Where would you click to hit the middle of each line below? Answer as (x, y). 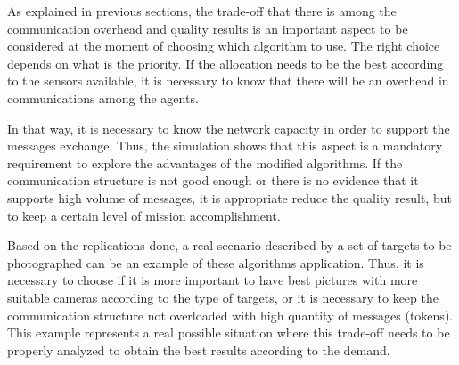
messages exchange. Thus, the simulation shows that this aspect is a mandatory (225, 146)
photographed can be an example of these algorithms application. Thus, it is (216, 262)
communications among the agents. (103, 97)
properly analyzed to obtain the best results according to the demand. (199, 349)
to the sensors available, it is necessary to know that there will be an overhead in (228, 81)
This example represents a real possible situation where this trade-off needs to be (229, 333)
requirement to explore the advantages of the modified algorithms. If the (205, 162)
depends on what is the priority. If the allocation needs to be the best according (225, 63)
